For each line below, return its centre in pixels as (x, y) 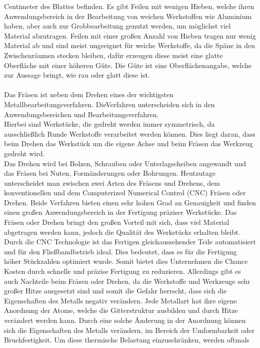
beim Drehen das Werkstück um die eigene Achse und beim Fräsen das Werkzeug (128, 143)
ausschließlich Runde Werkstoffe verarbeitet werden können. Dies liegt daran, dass (130, 133)
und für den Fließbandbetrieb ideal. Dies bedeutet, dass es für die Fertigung (120, 251)
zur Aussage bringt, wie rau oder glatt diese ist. (77, 75)
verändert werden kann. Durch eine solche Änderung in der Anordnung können (125, 320)
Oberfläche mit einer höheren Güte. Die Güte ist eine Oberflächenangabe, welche (128, 65)
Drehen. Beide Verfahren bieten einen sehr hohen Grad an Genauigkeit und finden (130, 202)
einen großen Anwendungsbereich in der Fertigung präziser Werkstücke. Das (120, 212)
